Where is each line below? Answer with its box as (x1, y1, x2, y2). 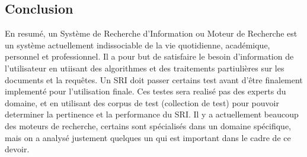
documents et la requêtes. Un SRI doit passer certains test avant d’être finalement (5, 73, 303, 86)
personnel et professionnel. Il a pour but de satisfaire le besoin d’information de (5, 50, 294, 63)
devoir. (5, 143, 30, 155)
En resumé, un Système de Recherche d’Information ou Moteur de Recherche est (5, 27, 298, 40)
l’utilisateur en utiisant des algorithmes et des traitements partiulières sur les (5, 61, 284, 74)
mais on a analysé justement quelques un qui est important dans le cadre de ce (5, 131, 291, 143)
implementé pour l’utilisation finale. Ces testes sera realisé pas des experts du (5, 85, 286, 97)
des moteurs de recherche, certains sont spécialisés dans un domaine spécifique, (5, 119, 292, 132)
